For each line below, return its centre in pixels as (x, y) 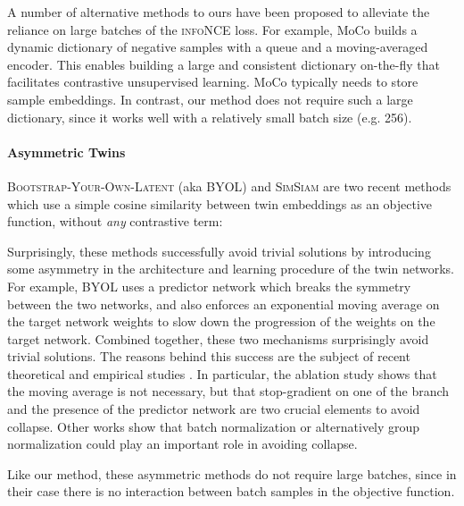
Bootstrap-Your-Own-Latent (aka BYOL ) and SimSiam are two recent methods (229, 186)
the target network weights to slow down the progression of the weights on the (221, 321)
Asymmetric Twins (66, 152)
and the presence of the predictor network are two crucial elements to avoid (214, 409)
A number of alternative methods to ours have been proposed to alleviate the (219, 12)
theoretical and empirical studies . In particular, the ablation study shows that (222, 373)
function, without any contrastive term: (115, 221)
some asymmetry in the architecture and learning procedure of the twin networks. (231, 269)
